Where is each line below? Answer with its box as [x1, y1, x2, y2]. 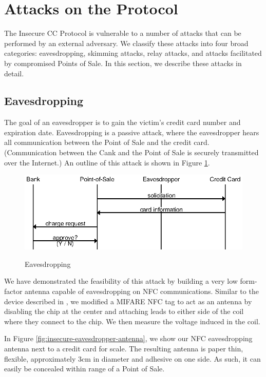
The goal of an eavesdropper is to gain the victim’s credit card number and [4, 117, 241, 128]
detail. [4, 68, 24, 78]
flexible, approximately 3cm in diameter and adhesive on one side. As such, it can [4, 353, 261, 364]
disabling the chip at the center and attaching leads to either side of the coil [4, 306, 244, 317]
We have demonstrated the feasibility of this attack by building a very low [4, 276, 238, 286]
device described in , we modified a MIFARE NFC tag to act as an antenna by [4, 296, 252, 306]
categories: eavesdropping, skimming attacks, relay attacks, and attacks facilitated [4, 48, 262, 58]
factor [4, 286, 23, 297]
